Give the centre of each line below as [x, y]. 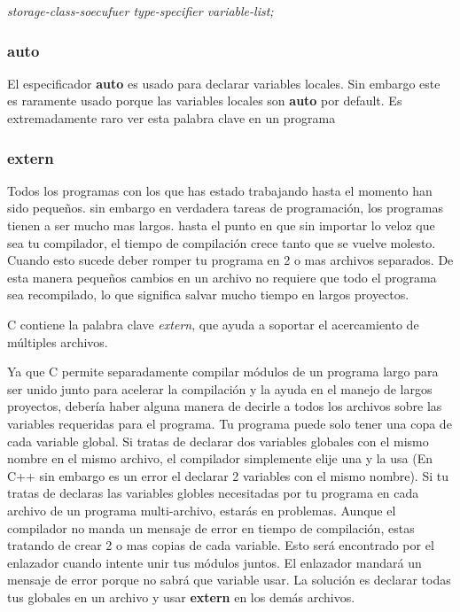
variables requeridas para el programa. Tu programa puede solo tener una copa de [230, 423]
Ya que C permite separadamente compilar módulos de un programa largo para [223, 372]
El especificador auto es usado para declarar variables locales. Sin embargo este [224, 83]
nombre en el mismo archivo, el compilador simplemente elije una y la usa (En [220, 458]
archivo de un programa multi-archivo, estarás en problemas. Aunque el [202, 510]
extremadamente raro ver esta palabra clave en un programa [172, 118]
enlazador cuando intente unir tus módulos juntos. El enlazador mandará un [214, 562]
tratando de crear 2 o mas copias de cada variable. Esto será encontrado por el [221, 545]
